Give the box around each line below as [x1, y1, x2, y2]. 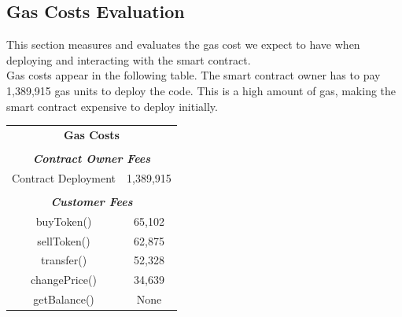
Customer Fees [50, 193, 133, 209]
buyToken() [35, 212, 92, 229]
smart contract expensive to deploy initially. [6, 98, 218, 114]
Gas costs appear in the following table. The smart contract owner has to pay [6, 67, 381, 83]
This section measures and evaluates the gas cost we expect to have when [6, 36, 360, 53]
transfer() [40, 252, 87, 268]
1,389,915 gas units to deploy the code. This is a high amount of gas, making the [6, 82, 396, 98]
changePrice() [31, 271, 97, 288]
